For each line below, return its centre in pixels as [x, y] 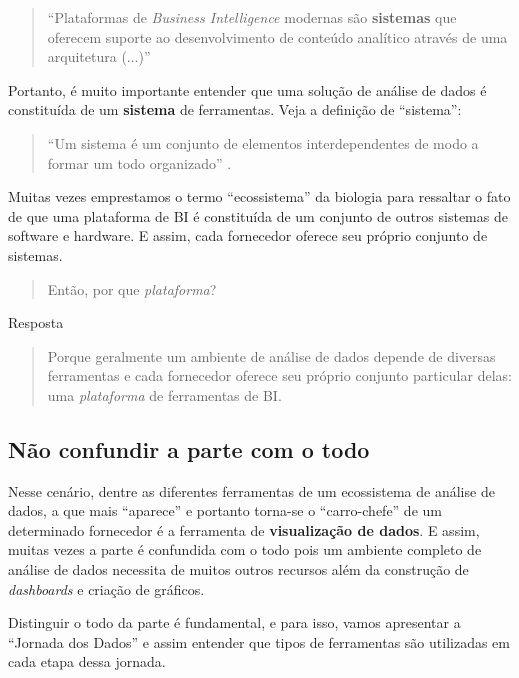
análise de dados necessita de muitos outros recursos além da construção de [238, 569]
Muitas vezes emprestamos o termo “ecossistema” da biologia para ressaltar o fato [259, 196]
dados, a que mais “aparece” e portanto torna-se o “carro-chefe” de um [225, 510]
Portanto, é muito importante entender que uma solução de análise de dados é [247, 89]
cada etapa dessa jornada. [87, 661]
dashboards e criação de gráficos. [106, 588]
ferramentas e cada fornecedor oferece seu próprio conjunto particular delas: [279, 375]
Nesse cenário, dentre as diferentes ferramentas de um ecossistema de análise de [251, 490]
